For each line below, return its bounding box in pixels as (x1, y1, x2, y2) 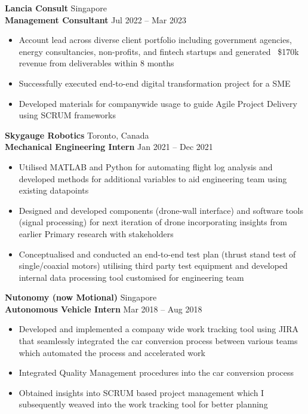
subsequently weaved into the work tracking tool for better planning (19, 398, 268, 410)
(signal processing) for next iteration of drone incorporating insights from (19, 216, 287, 228)
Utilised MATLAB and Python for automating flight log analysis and (19, 160, 273, 173)
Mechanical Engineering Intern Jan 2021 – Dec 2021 (5, 140, 213, 153)
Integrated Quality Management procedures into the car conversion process (19, 366, 294, 379)
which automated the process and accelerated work (19, 346, 205, 358)
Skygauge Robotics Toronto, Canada (5, 128, 149, 141)
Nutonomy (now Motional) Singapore (5, 291, 157, 303)
